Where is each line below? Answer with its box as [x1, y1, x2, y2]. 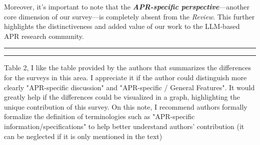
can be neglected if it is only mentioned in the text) [4, 131, 162, 141]
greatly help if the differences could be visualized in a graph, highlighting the [4, 92, 240, 102]
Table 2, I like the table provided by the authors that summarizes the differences [4, 62, 251, 73]
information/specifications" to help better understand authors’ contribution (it [4, 121, 244, 131]
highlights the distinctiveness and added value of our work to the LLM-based [4, 21, 240, 31]
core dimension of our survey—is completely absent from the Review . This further [4, 11, 255, 21]
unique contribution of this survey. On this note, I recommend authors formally [4, 101, 247, 112]
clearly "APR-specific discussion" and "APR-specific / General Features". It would [4, 82, 255, 92]
